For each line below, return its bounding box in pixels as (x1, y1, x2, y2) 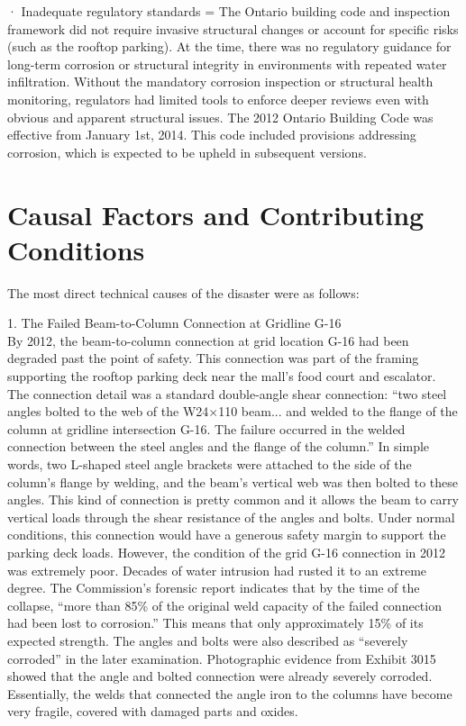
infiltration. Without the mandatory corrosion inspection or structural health (7, 72, 434, 91)
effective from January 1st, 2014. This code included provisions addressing (7, 125, 416, 144)
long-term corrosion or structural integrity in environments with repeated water (7, 54, 447, 73)
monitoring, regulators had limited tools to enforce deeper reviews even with (7, 89, 429, 108)
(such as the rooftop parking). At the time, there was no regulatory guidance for (7, 37, 452, 56)
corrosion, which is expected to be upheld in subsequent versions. (7, 142, 367, 161)
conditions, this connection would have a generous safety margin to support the (7, 525, 446, 544)
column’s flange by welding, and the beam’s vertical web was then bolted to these (7, 472, 459, 491)
